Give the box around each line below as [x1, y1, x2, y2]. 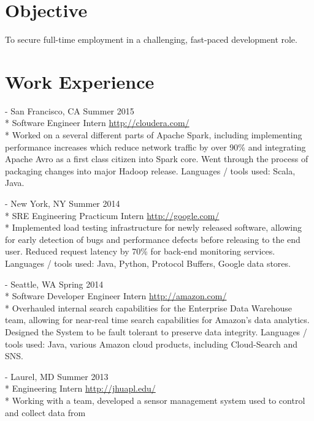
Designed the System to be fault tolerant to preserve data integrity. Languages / [5, 325, 307, 338]
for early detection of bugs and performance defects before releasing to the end [5, 233, 301, 245]
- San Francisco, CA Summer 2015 [5, 104, 134, 117]
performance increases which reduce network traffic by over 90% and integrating [5, 140, 306, 153]
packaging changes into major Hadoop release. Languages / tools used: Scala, [5, 164, 296, 177]
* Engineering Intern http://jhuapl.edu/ [5, 382, 156, 395]
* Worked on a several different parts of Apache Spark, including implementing [5, 129, 302, 141]
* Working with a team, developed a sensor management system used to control [5, 393, 305, 406]
